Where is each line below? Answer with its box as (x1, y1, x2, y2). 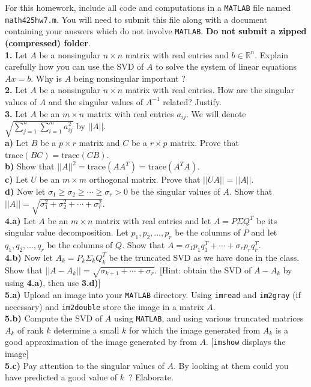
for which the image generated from (128, 323, 261, 336)
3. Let (5, 107, 28, 120)
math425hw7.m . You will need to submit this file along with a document (5, 13, 267, 25)
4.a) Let (5, 214, 36, 227)
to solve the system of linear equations (155, 60, 297, 73)
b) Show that (5, 160, 55, 172)
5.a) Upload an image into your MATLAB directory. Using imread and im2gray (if (5, 288, 301, 300)
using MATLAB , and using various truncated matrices (113, 312, 304, 325)
